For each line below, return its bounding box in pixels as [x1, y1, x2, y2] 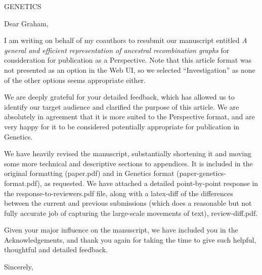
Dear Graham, [4, 18, 49, 28]
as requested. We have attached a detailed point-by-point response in [44, 177, 258, 188]
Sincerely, [4, 261, 33, 272]
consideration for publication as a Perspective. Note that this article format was [4, 55, 252, 65]
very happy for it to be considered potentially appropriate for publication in [4, 121, 240, 131]
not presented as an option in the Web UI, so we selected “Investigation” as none [4, 64, 255, 75]
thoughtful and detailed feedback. [4, 244, 108, 255]
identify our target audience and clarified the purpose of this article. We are [4, 101, 239, 112]
